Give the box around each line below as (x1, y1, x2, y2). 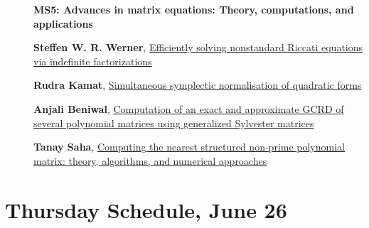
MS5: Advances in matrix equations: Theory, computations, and (33, 2, 354, 16)
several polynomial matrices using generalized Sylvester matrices (33, 115, 314, 130)
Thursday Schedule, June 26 (5, 195, 287, 224)
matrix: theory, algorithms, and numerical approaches (33, 153, 267, 168)
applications (33, 16, 93, 31)
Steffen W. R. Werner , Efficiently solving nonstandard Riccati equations (33, 40, 363, 55)
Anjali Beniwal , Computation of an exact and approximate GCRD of (33, 101, 344, 116)
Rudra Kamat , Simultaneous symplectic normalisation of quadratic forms (33, 77, 362, 92)
